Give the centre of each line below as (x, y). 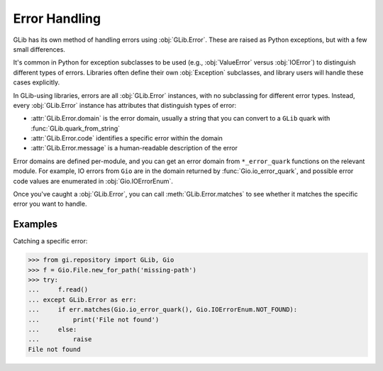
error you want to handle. (50, 204)
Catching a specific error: (50, 241)
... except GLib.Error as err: (83, 299)
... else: (52, 330)
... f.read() (58, 290)
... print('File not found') (94, 320)
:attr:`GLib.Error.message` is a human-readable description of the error (134, 148)
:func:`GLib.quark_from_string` (76, 128)
